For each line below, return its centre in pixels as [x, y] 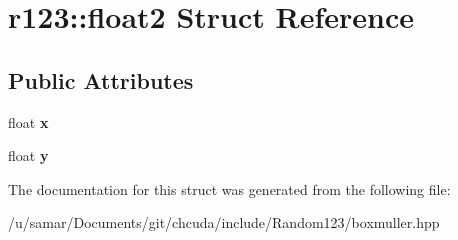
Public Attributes [101, 79]
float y [28, 155]
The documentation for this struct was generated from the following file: [229, 188]
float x [28, 121]
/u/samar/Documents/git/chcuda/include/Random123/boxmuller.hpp [224, 222]
